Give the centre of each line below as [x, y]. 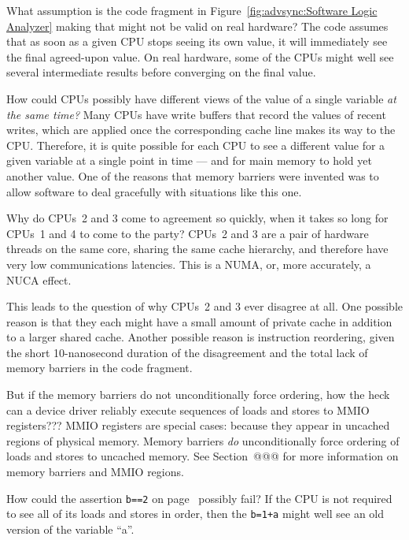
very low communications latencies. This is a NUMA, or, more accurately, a [189, 264]
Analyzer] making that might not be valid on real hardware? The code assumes [197, 26]
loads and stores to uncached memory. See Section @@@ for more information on [203, 456]
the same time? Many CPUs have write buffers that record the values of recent [196, 114]
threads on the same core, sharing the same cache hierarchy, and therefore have [197, 249]
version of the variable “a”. [70, 529]
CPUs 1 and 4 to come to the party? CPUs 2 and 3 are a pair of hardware [188, 233]
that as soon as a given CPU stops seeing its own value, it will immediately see [197, 41]
